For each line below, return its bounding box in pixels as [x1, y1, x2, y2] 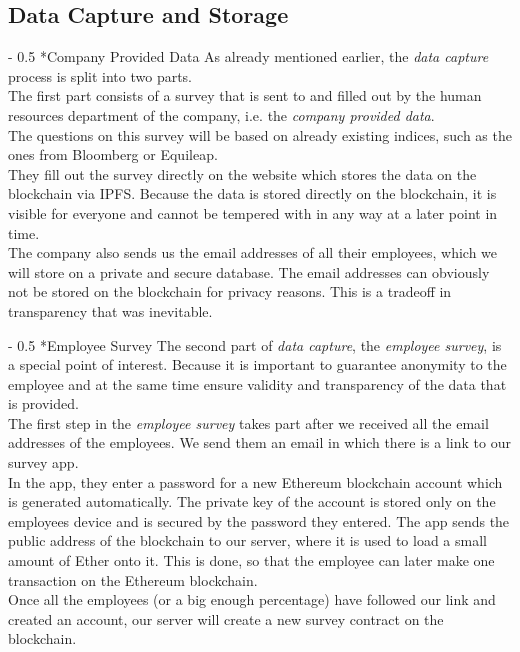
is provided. [8, 393, 79, 414]
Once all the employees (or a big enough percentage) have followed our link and [8, 589, 496, 610]
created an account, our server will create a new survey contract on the [8, 608, 444, 629]
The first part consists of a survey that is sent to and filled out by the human [8, 85, 482, 106]
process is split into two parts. [8, 65, 193, 86]
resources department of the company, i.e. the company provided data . [8, 104, 435, 125]
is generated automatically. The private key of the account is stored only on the [8, 491, 496, 512]
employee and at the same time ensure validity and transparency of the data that [8, 373, 507, 394]
